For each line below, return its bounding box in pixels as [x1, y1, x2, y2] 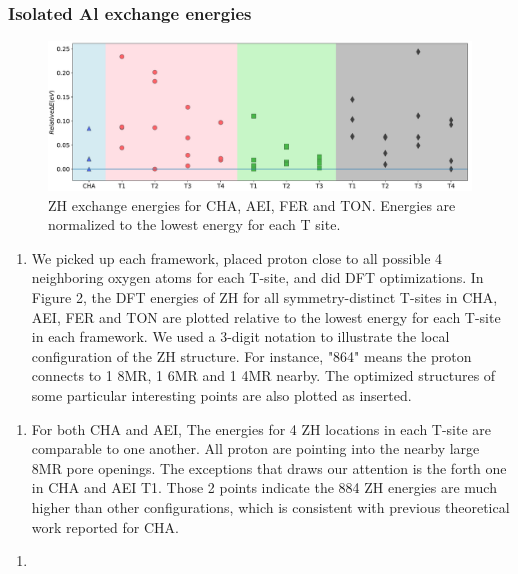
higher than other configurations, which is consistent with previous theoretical [31, 497, 510, 518]
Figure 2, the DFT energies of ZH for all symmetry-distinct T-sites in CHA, [31, 287, 498, 308]
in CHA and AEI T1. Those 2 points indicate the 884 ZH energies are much [31, 477, 497, 498]
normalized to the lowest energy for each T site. [48, 214, 341, 235]
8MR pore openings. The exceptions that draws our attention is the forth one [31, 457, 507, 478]
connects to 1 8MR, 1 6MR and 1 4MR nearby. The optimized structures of [31, 365, 496, 386]
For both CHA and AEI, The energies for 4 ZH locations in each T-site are [31, 418, 492, 439]
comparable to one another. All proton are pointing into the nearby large [31, 438, 480, 459]
